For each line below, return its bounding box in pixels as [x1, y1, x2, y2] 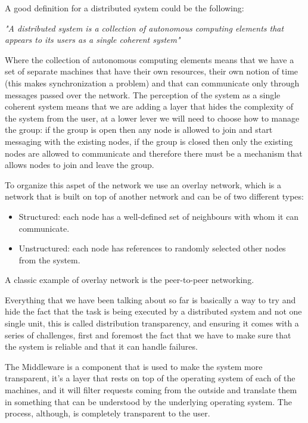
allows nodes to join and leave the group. [5, 158, 154, 171]
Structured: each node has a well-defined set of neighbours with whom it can [18, 210, 299, 222]
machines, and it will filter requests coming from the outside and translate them [5, 384, 297, 396]
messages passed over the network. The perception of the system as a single [5, 88, 281, 101]
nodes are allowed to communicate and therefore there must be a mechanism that [5, 147, 303, 159]
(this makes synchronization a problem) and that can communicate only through [5, 76, 300, 89]
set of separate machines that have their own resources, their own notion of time [5, 65, 298, 77]
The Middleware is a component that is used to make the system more [5, 360, 263, 372]
